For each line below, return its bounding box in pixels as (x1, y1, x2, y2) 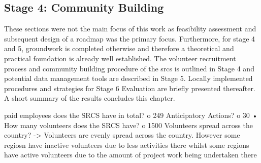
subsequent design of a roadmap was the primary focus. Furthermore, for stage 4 (4, 33, 255, 44)
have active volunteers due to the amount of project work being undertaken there (4, 149, 257, 160)
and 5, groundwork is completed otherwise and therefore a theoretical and (4, 43, 234, 54)
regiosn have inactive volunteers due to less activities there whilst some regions (4, 139, 249, 150)
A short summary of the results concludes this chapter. (4, 93, 175, 103)
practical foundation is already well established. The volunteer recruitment (4, 53, 236, 63)
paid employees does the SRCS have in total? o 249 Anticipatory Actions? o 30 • (4, 109, 258, 120)
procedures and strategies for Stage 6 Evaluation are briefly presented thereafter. (4, 83, 255, 93)
